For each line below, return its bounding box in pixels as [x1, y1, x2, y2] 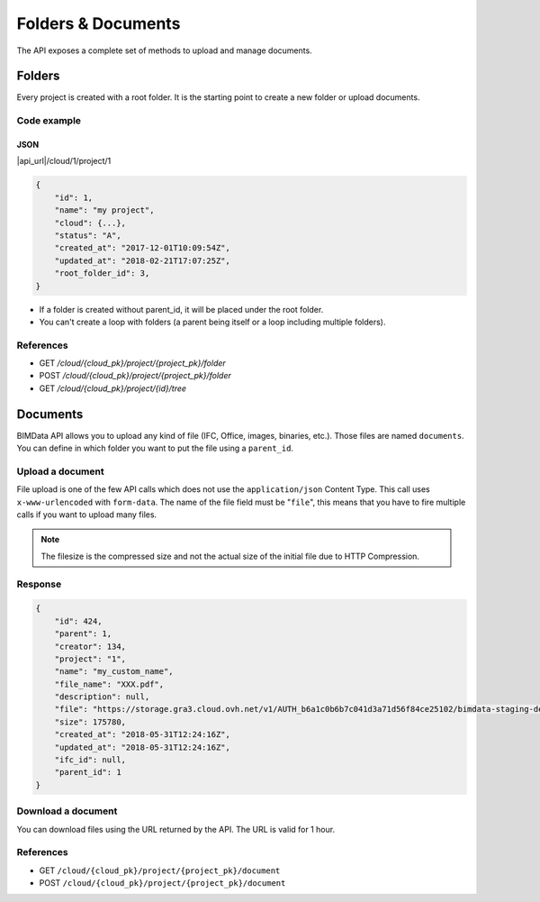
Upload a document [16, 465, 104, 478]
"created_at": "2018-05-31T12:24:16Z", [54, 730, 231, 740]
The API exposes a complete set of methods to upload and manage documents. [16, 45, 312, 56]
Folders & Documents [16, 14, 181, 33]
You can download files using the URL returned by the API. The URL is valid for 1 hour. [16, 824, 336, 834]
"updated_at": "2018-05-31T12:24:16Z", [54, 742, 231, 752]
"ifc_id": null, [54, 755, 126, 765]
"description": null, [54, 692, 150, 702]
